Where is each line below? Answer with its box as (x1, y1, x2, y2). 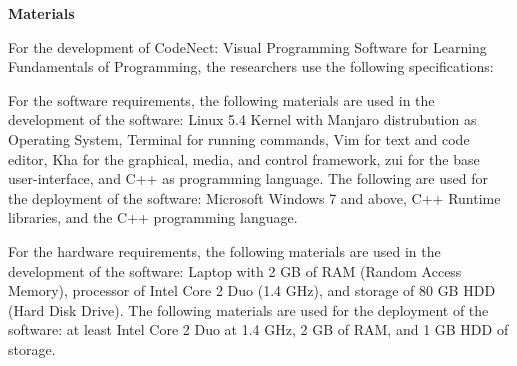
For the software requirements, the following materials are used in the (8, 89, 435, 110)
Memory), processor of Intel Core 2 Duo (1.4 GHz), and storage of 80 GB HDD (8, 280, 496, 301)
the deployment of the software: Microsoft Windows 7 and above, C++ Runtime (8, 187, 501, 208)
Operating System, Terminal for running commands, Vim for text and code (8, 128, 470, 149)
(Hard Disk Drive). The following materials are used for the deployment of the (8, 299, 489, 320)
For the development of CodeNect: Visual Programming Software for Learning (8, 36, 487, 57)
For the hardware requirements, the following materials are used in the (8, 240, 441, 261)
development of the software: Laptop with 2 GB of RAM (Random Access (8, 260, 462, 281)
